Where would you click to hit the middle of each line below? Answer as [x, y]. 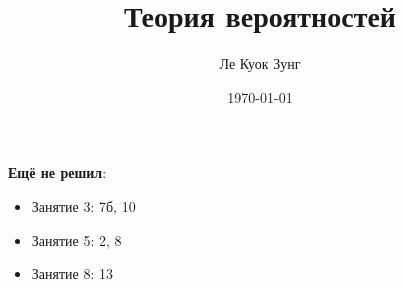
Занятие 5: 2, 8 [76, 239]
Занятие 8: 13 [72, 273]
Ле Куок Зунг [260, 63]
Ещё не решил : [57, 172]
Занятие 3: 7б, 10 [83, 205]
